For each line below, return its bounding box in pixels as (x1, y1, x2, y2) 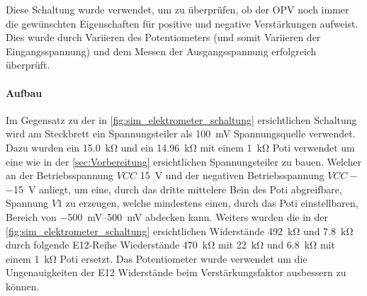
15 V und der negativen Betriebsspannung (140, 168, 324, 183)
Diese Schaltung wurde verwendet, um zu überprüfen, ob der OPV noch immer (6, 2, 349, 16)
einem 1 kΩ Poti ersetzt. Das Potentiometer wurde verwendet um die (6, 251, 307, 266)
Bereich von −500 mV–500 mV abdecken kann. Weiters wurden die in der (6, 209, 329, 224)
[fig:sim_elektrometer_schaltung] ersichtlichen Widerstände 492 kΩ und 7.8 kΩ (6, 223, 354, 238)
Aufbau (6, 85, 43, 100)
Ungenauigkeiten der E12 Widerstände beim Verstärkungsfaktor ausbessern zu (6, 265, 346, 280)
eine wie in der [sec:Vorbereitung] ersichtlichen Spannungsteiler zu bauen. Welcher (6, 154, 362, 169)
